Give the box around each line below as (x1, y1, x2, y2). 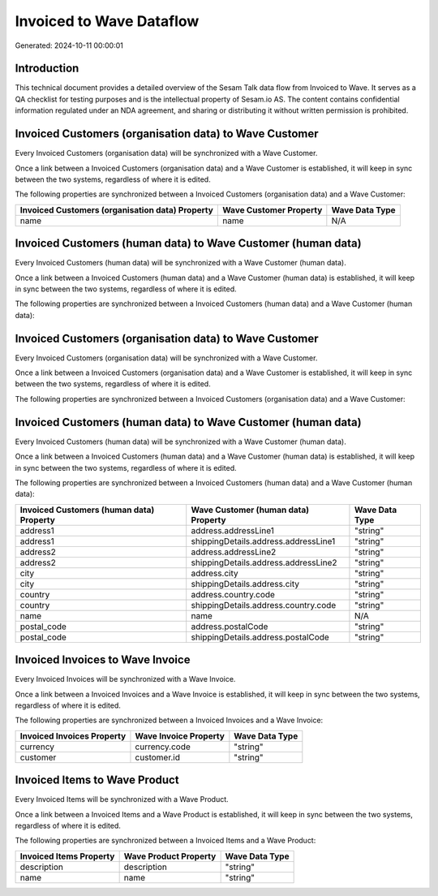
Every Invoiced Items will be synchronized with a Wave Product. (15, 795, 229, 804)
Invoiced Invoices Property (19, 730, 127, 742)
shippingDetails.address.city (191, 578, 300, 589)
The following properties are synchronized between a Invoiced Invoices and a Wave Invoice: (15, 715, 324, 726)
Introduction (15, 62, 79, 75)
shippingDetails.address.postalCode (191, 631, 330, 643)
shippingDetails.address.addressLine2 (191, 557, 337, 568)
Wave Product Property (123, 851, 217, 862)
